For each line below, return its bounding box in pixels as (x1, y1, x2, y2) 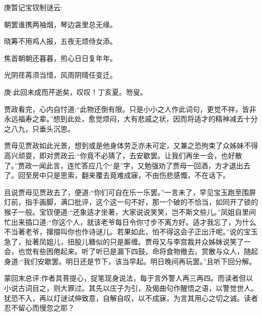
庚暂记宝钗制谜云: (4, 2, 62, 12)
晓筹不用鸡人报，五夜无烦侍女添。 (4, 36, 117, 46)
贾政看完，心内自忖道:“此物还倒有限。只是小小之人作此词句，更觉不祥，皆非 (4, 103, 256, 114)
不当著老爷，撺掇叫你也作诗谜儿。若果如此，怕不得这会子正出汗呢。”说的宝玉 (4, 226, 258, 237)
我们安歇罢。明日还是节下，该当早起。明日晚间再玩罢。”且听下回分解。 (23, 256, 256, 266)
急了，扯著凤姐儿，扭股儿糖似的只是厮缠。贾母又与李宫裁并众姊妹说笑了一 (4, 236, 251, 246)
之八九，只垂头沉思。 (4, 123, 75, 134)
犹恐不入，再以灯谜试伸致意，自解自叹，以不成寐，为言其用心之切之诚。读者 (4, 292, 258, 303)
